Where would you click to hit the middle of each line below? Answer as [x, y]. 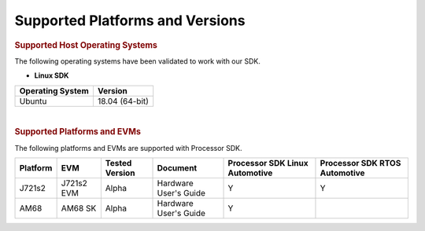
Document [177, 168]
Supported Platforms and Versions [130, 20]
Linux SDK [52, 75]
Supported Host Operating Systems [86, 45]
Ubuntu [33, 101]
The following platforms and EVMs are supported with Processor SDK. [129, 148]
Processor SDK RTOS [360, 163]
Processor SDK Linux [268, 163]
